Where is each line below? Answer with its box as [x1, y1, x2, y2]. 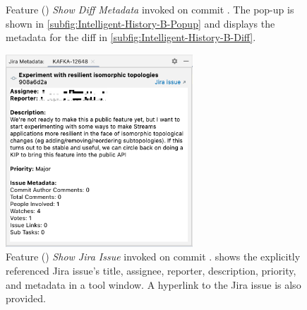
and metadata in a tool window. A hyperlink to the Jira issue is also [6, 277, 301, 292]
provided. [6, 291, 46, 306]
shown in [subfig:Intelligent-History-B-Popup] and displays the [6, 16, 275, 30]
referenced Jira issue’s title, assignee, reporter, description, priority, [6, 263, 296, 277]
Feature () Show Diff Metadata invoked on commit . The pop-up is [6, 2, 294, 16]
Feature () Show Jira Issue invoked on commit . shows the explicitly [6, 249, 301, 264]
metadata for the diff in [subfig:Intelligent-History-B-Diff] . [6, 30, 256, 45]
